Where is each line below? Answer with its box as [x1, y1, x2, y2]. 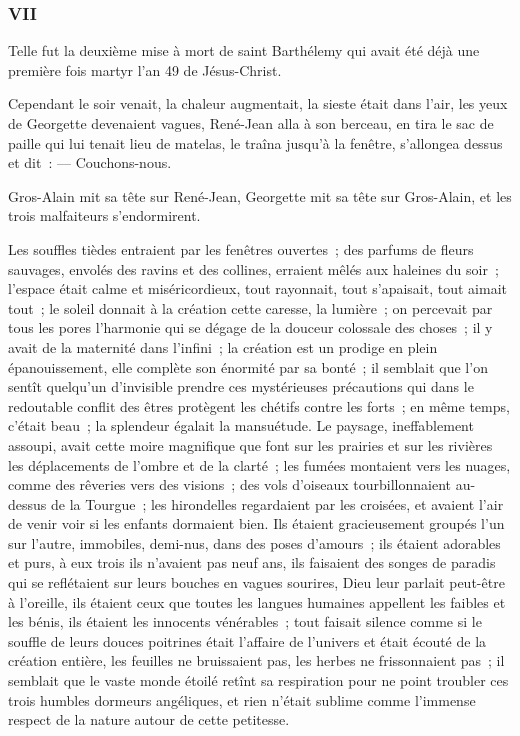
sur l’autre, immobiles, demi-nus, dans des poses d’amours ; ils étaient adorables [8, 532, 501, 553]
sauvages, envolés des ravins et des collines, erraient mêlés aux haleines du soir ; [8, 258, 499, 279]
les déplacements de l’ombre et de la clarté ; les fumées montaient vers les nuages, [8, 454, 511, 475]
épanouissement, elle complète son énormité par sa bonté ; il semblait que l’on [8, 356, 488, 377]
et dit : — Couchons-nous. [8, 152, 172, 173]
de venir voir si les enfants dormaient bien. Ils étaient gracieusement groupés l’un [8, 513, 505, 534]
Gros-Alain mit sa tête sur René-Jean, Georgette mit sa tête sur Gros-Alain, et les [8, 185, 512, 206]
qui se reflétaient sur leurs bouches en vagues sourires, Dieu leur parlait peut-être [8, 572, 505, 593]
